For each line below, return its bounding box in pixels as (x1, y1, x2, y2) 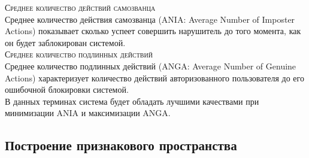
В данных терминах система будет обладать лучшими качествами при (5, 95, 259, 107)
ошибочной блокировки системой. (5, 83, 129, 96)
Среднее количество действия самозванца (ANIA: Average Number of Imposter (5, 13, 295, 25)
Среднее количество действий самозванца (5, 1, 156, 13)
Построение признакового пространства (5, 136, 237, 154)
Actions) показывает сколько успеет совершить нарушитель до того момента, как (5, 25, 301, 37)
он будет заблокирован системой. (5, 36, 126, 48)
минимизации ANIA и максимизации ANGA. (5, 107, 171, 119)
